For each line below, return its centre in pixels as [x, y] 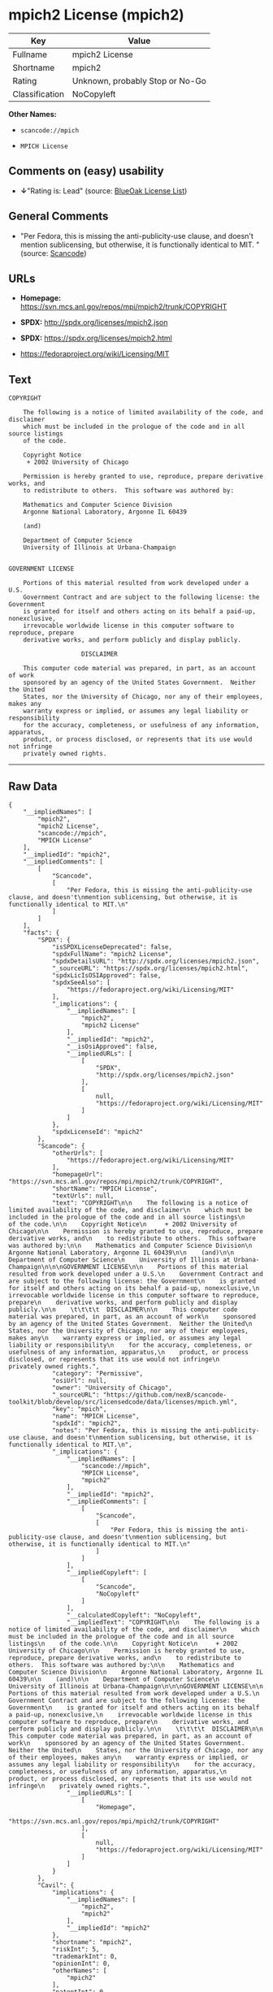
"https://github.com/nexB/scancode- [165, 1395]
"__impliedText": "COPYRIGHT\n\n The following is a [163, 1622]
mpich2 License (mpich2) [96, 15]
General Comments [58, 217]
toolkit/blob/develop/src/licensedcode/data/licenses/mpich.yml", [123, 1402]
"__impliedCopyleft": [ [107, 1573]
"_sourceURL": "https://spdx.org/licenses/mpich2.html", [150, 968]
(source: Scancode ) [53, 253]
